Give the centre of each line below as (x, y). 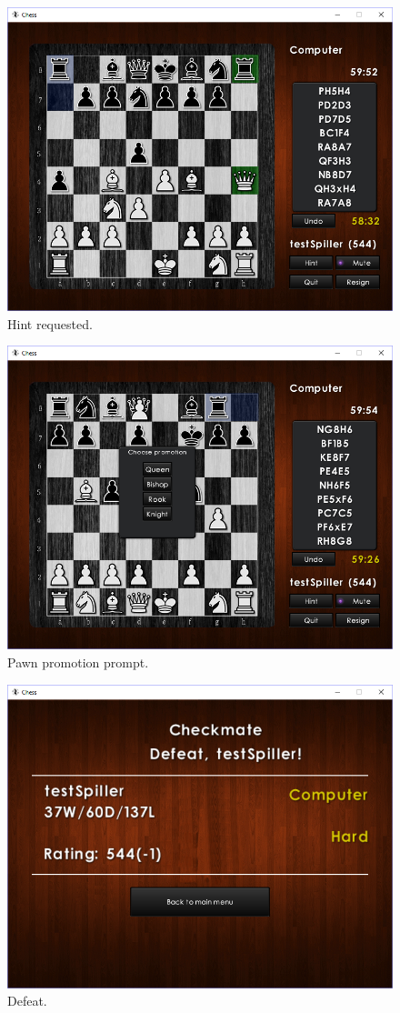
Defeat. (27, 1001)
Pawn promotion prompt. (78, 662)
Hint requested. (50, 323)
